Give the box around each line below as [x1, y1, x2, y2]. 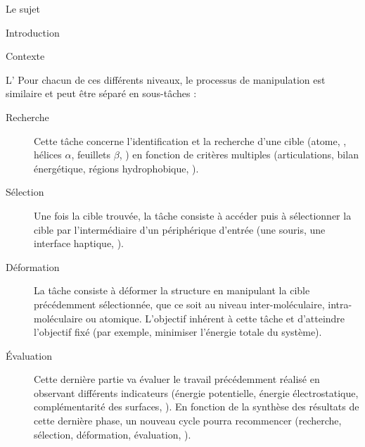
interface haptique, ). [34, 236, 124, 251]
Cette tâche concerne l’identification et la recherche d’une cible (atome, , [34, 133, 347, 148]
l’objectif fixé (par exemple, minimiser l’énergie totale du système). [34, 325, 322, 339]
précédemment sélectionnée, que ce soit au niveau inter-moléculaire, [34, 296, 325, 311]
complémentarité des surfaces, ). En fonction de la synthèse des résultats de [34, 399, 359, 414]
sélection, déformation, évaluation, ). [34, 427, 191, 441]
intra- [328, 296, 352, 311]
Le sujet [6, 1, 40, 15]
